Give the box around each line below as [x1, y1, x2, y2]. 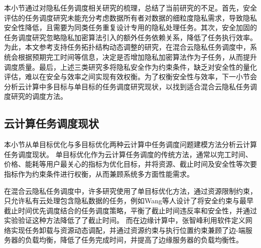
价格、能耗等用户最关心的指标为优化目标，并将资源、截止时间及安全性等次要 [4, 159, 257, 169]
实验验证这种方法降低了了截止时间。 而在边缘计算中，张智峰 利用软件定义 [4, 215, 245, 225]
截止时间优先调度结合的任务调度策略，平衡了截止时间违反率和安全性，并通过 [4, 205, 257, 215]
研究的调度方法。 [11, 91, 67, 101]
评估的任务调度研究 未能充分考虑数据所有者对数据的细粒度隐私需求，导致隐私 [4, 12, 257, 23]
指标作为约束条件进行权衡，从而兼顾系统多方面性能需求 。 [4, 168, 194, 179]
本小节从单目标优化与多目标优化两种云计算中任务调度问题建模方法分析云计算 [4, 139, 257, 150]
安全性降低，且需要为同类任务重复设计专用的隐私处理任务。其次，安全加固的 [4, 22, 257, 33]
